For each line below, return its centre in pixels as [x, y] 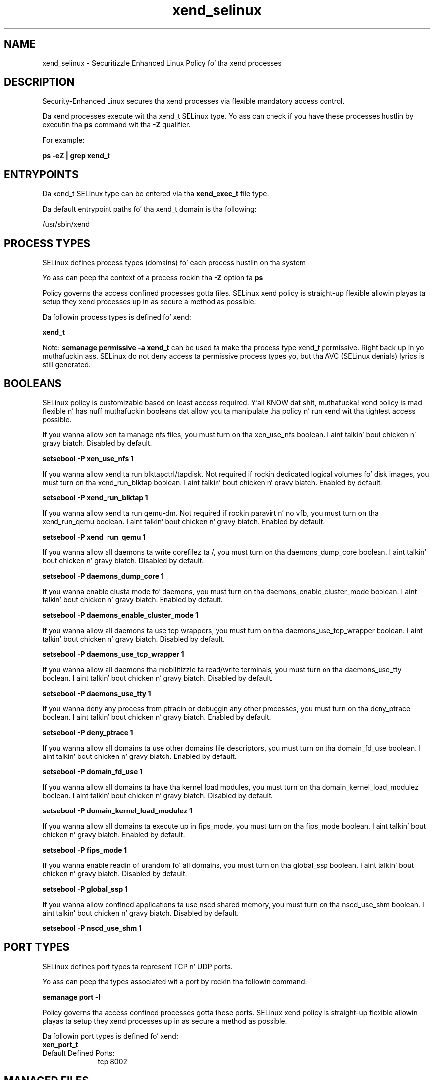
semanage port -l [71, 997]
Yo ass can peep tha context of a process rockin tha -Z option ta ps [153, 278]
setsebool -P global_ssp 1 [85, 889]
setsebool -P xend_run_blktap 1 [95, 497]
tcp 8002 [113, 1061]
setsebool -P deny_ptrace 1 [88, 732]
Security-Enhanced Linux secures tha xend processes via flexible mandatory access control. [193, 101]
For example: [63, 140]
